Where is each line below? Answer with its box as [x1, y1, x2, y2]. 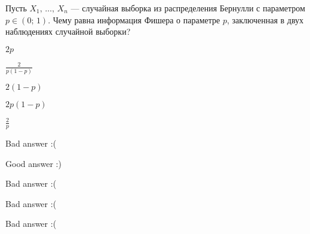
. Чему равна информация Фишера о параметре [48, 13, 220, 26]
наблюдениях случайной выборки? [5, 25, 131, 38]
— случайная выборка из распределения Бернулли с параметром [70, 2, 305, 14]
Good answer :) [5, 157, 62, 169]
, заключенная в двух [226, 13, 304, 26]
